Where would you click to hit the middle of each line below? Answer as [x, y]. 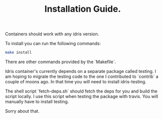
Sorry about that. [22, 111]
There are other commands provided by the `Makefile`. [61, 62]
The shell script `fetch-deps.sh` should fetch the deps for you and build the [81, 91]
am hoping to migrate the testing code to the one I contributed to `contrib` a [82, 76]
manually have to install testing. [37, 102]
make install [18, 52]
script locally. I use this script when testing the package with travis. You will [82, 96]
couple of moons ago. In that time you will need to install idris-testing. [76, 82]
